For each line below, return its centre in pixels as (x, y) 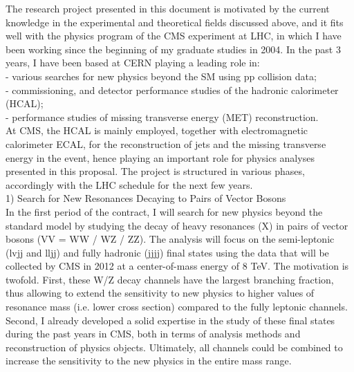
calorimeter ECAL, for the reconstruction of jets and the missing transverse (166, 143)
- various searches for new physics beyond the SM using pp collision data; (161, 76)
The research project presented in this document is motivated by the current (168, 8)
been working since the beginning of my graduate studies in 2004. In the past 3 (173, 49)
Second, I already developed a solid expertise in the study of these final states (170, 320)
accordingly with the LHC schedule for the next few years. (129, 184)
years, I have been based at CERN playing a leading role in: (133, 63)
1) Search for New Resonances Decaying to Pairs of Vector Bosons (146, 198)
